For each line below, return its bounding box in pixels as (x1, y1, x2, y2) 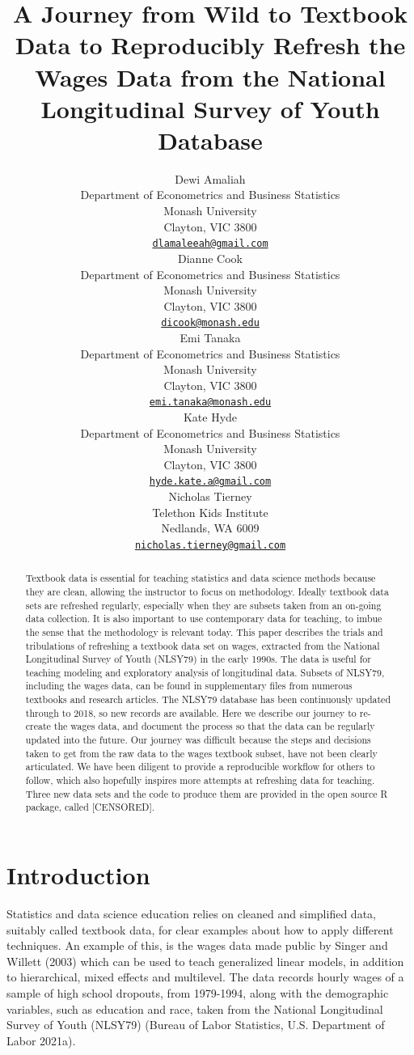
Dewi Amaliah (175, 170, 246, 187)
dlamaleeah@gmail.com (152, 238, 268, 250)
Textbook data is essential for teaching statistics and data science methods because (25, 571, 376, 585)
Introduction (6, 858, 150, 892)
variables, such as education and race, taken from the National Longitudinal (6, 1000, 383, 1017)
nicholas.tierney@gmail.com (134, 539, 286, 551)
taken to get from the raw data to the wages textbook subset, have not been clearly (25, 746, 378, 760)
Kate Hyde (183, 408, 238, 425)
